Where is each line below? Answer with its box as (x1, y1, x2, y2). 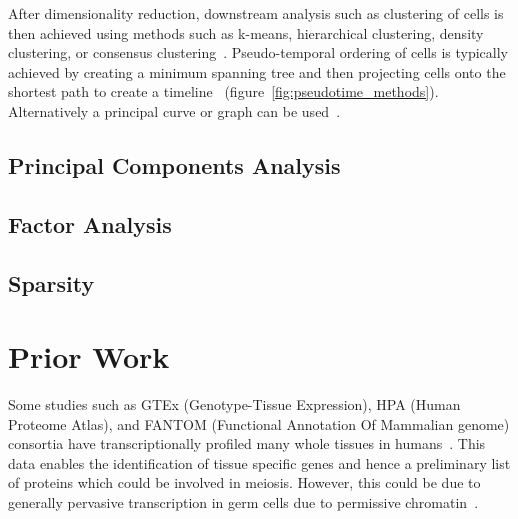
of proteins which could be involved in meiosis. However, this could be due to (8, 472, 481, 493)
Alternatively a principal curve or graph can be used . (8, 100, 341, 121)
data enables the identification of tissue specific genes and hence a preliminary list (8, 452, 511, 473)
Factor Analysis (8, 208, 172, 239)
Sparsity (8, 267, 95, 298)
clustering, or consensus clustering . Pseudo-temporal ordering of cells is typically (8, 42, 509, 63)
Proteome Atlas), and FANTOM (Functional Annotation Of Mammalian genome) (8, 413, 510, 434)
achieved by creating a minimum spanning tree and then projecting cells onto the (8, 61, 506, 82)
